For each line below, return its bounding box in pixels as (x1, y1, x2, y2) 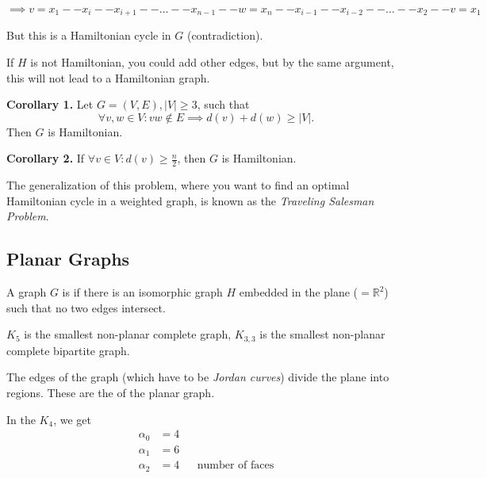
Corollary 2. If (6, 150, 85, 166)
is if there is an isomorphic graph (62, 284, 223, 300)
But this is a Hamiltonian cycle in (6, 27, 171, 44)
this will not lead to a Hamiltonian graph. (6, 69, 210, 86)
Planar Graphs (6, 247, 130, 271)
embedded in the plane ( (239, 284, 359, 300)
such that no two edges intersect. (6, 299, 166, 315)
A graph (6, 284, 47, 300)
